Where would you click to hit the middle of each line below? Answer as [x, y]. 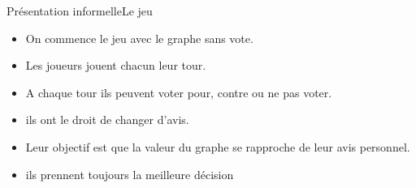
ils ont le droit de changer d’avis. [107, 120]
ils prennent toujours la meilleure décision [130, 174]
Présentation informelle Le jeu [80, 11]
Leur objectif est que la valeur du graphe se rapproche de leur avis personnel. [218, 146]
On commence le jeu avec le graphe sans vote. [139, 38]
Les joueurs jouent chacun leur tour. [116, 65]
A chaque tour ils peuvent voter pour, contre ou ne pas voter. [179, 92]
